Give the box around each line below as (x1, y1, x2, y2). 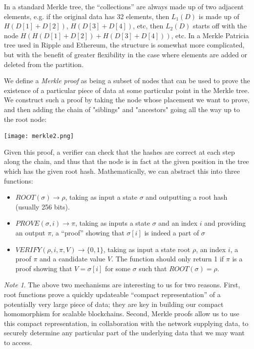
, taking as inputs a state (75, 218, 150, 228)
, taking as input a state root (103, 244, 190, 254)
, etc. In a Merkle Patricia (171, 30, 249, 40)
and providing (204, 218, 246, 228)
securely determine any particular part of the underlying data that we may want (4, 327, 245, 338)
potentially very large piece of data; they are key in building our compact (4, 299, 224, 309)
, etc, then (133, 21, 164, 31)
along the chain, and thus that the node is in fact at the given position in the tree (4, 156, 249, 166)
